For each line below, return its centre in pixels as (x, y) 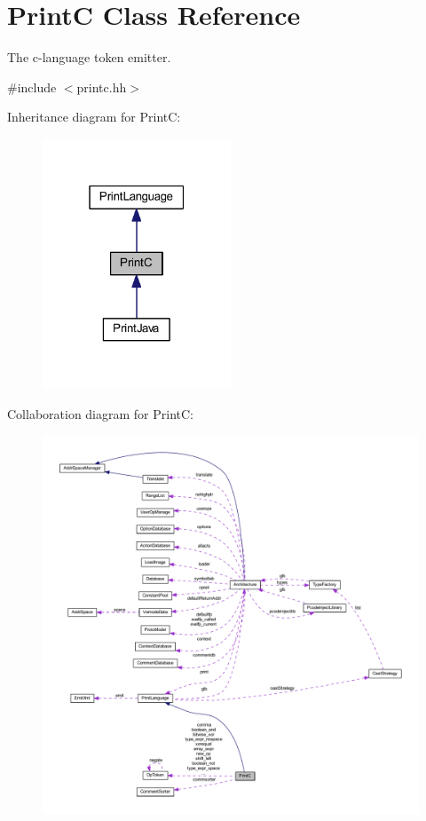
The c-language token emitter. (89, 57)
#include (32, 87)
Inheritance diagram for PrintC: (94, 117)
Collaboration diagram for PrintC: (101, 413)
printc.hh (102, 87)
